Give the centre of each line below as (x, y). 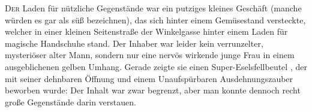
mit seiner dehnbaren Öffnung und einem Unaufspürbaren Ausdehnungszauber (149, 78)
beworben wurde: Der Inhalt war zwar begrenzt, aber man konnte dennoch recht (153, 90)
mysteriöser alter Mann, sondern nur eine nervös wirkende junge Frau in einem (150, 55)
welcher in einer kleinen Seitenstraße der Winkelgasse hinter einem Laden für (146, 31)
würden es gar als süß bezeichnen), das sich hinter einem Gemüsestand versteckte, (155, 19)
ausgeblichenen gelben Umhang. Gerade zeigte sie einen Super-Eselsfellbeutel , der (156, 66)
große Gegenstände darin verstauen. (70, 102)
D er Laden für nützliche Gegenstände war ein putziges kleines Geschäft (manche (153, 8)
